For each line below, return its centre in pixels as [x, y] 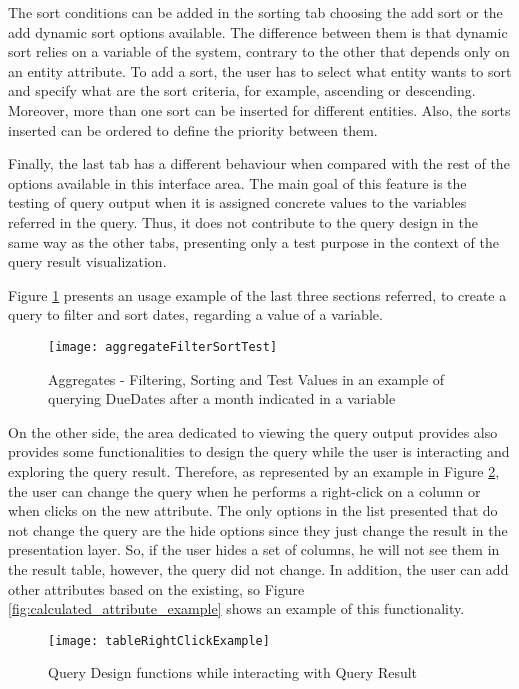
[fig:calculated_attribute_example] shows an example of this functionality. [236, 608]
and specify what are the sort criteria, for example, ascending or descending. [242, 90]
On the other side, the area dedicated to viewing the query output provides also [253, 431]
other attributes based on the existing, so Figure [156, 588]
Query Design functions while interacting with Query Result [233, 672]
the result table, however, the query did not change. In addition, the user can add [258, 568]
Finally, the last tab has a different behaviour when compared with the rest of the [259, 163]
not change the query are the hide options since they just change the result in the [258, 529]
